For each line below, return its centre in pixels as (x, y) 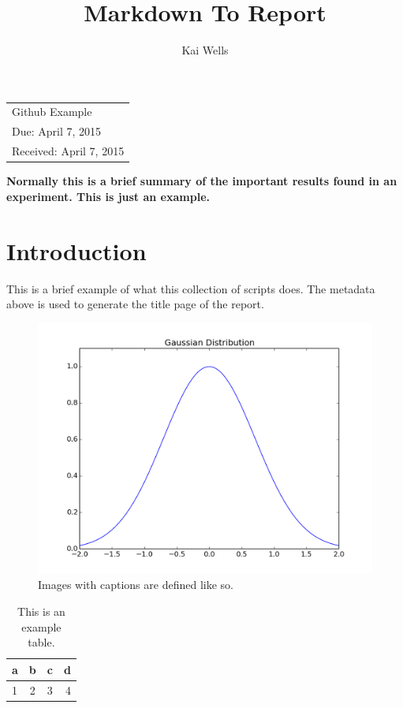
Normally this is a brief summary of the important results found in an (202, 181)
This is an (41, 611)
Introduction (76, 250)
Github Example (52, 112)
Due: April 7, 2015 (57, 131)
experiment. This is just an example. (108, 196)
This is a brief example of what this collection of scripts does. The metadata (191, 288)
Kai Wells (205, 50)
